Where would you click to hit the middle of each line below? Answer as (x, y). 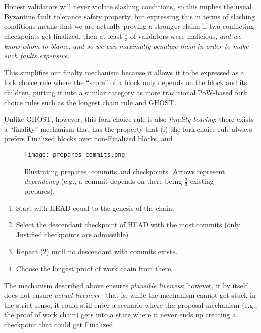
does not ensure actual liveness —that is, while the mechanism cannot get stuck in (130, 295)
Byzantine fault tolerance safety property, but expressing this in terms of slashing (130, 16)
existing (202, 181)
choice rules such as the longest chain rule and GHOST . (90, 102)
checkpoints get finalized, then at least (63, 35)
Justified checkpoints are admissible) (72, 234)
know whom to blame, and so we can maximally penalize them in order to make (126, 46)
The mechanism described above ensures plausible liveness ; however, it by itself (126, 285)
